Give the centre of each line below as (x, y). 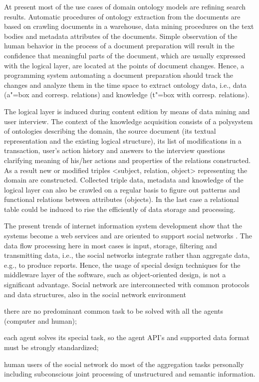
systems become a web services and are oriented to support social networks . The (128, 236)
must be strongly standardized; (51, 347)
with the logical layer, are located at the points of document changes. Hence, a (124, 65)
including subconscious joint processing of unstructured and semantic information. (130, 374)
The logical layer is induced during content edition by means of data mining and (127, 111)
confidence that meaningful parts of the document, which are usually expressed (125, 55)
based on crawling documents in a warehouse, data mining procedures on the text (129, 26)
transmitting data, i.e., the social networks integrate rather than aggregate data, (127, 255)
